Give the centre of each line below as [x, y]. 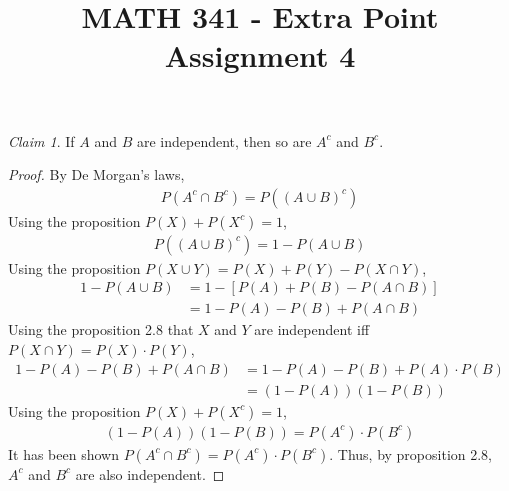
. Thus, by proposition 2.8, [411, 453]
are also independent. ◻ [150, 473]
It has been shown [63, 453]
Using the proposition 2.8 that [101, 329]
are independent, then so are [224, 140]
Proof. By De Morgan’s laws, [96, 174]
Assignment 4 [260, 55]
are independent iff [312, 329]
